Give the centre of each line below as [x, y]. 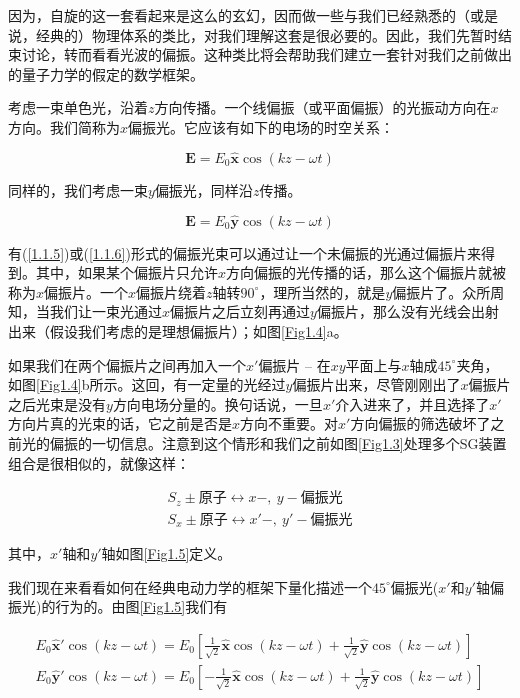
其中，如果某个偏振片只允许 [126, 272]
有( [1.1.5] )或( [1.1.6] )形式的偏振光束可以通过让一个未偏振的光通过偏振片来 [244, 252]
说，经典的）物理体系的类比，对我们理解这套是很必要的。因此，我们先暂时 [253, 34]
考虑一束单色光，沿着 [78, 107]
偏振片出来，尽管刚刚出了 [376, 384]
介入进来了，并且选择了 [412, 403]
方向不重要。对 [289, 423]
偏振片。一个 [86, 291]
